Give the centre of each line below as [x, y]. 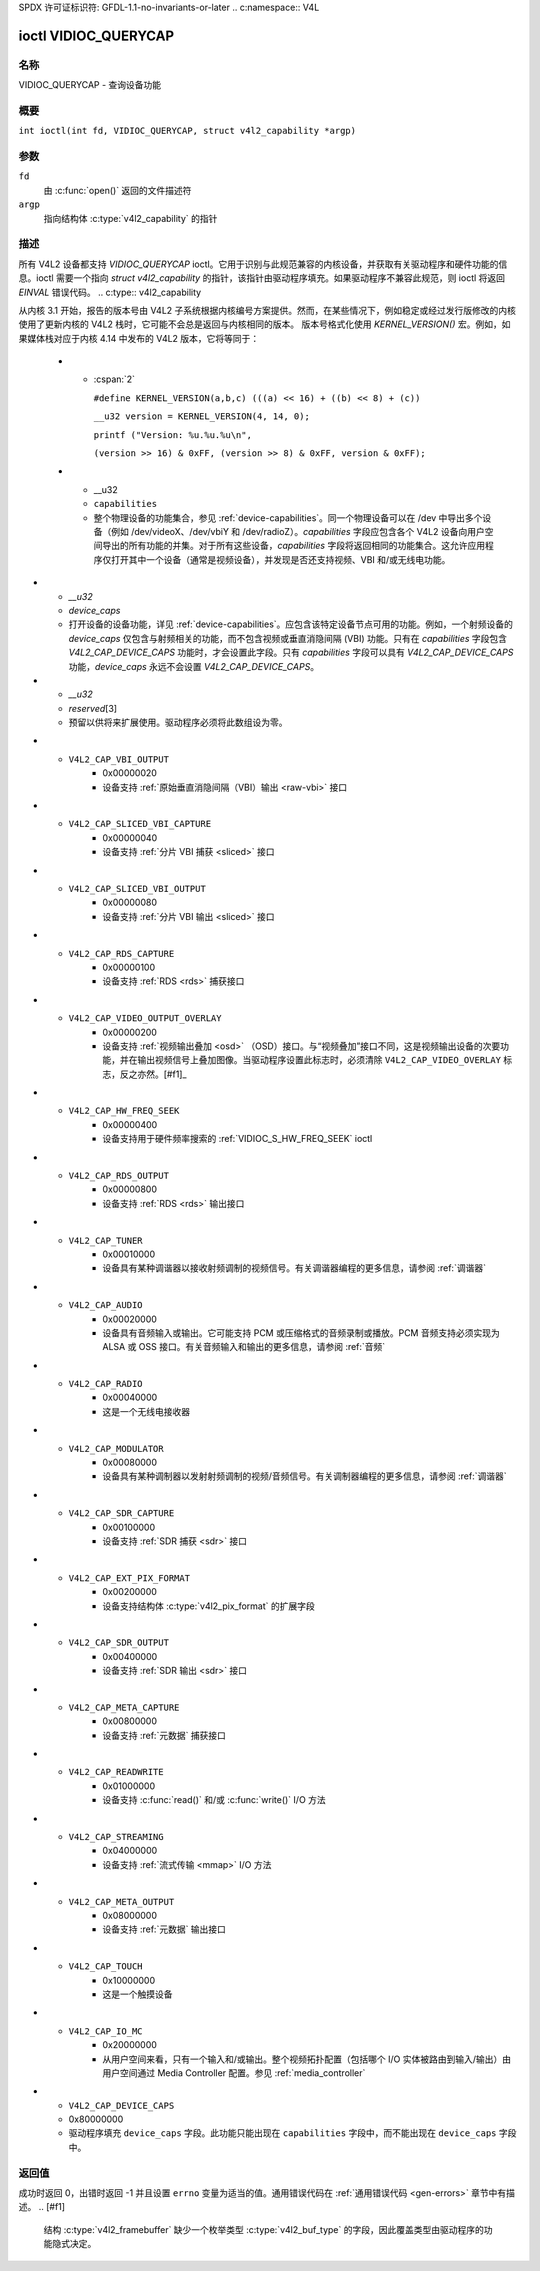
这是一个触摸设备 [137, 1994]
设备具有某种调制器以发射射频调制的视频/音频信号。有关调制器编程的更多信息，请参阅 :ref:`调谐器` [304, 1476]
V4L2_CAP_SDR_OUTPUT [119, 1643]
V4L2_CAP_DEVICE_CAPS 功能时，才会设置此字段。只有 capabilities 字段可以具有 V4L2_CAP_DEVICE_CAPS [291, 652]
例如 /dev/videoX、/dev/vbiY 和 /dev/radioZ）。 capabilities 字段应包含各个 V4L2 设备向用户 [297, 531]
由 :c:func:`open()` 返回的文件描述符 [117, 190]
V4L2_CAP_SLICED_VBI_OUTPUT [137, 888]
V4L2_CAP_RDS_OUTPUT [119, 1176]
